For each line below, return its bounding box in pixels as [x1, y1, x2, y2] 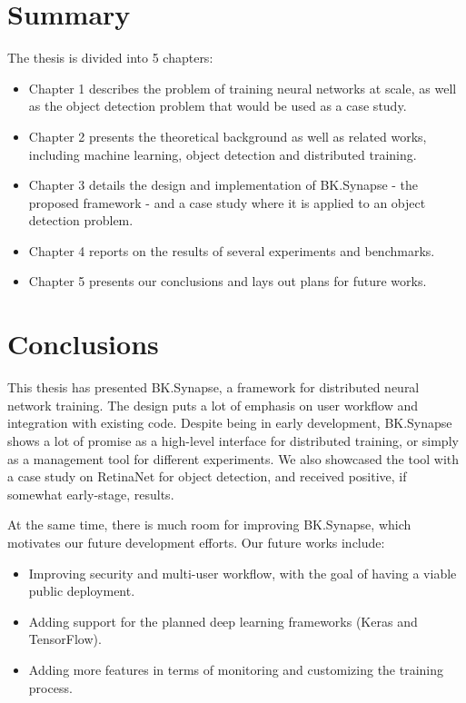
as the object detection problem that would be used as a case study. [28, 96, 407, 115]
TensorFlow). [28, 629, 102, 649]
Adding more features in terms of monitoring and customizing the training [28, 659, 444, 678]
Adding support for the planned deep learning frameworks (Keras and [28, 611, 418, 630]
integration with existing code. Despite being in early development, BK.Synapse [7, 413, 452, 432]
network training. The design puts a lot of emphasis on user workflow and [7, 395, 419, 414]
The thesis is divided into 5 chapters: [7, 48, 213, 67]
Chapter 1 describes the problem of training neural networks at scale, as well [28, 78, 457, 97]
